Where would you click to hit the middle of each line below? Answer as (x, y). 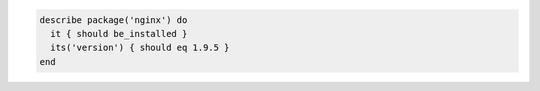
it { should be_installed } (119, 33)
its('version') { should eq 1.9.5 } (140, 48)
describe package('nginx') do (113, 19)
